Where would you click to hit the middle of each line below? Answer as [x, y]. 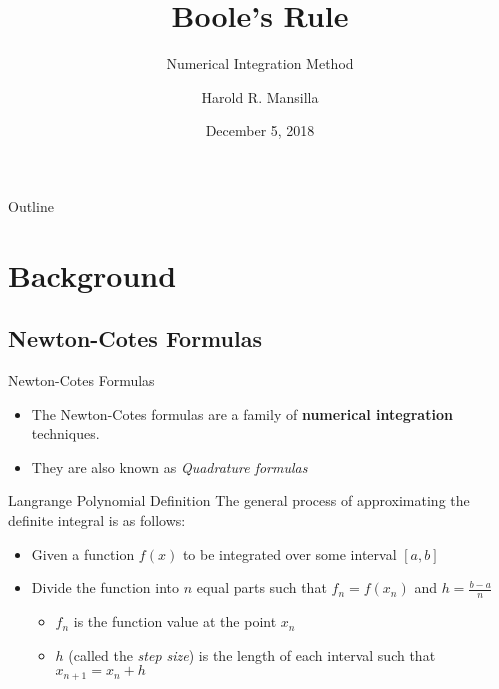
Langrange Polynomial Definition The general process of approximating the [239, 500]
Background [92, 274]
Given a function [83, 553]
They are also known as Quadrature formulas [169, 466]
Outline [31, 205]
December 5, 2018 [260, 130]
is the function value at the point [175, 621]
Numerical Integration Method [260, 63]
